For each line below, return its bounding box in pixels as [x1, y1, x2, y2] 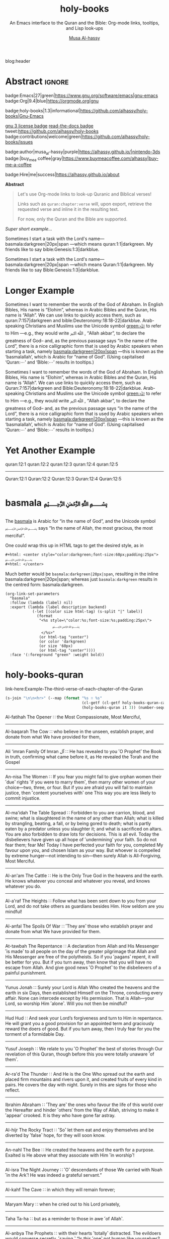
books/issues [5, 139, 33, 145]
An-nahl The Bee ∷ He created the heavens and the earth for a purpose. [5, 1147, 155, 1153]
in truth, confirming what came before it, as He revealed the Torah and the [5, 754, 159, 760]
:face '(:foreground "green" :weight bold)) [10, 652, 105, 657]
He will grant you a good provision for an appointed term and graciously [5, 1021, 154, 1027]
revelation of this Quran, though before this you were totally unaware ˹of [5, 1051, 154, 1057]
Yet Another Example [5, 444, 96, 456]
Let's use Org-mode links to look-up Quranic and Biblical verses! [17, 191, 152, 197]
